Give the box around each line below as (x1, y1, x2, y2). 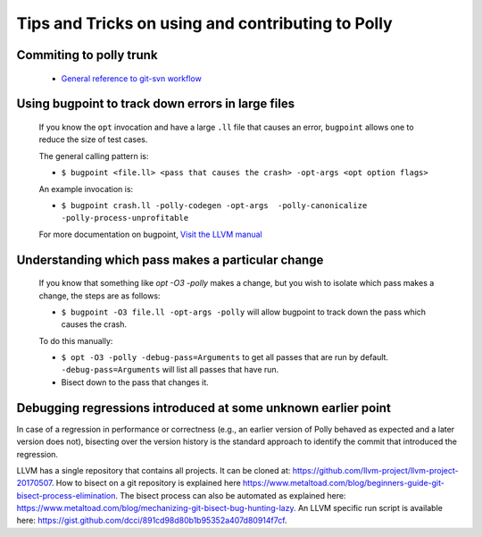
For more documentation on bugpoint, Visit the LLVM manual (38, 229, 262, 239)
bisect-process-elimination (16, 490, 116, 500)
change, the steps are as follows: (38, 290, 161, 301)
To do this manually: (38, 335, 113, 346)
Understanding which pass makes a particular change (16, 252, 324, 267)
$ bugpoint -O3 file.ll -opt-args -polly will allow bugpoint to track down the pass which (61, 306, 427, 317)
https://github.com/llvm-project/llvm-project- (292, 465, 459, 475)
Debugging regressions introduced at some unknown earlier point (16, 400, 392, 415)
